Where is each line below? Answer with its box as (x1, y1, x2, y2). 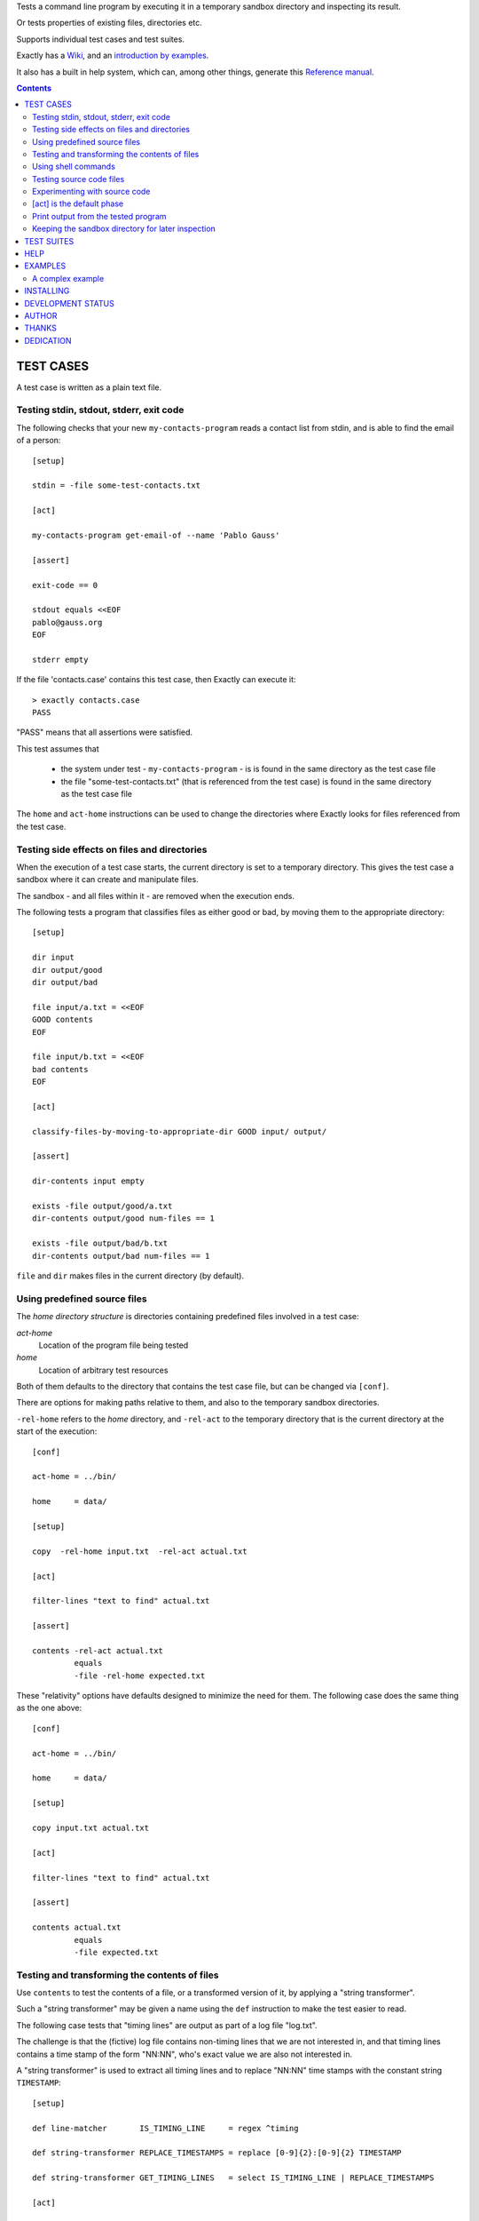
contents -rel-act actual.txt (32, 1645, 164, 1656)
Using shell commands (32, 161, 115, 172)
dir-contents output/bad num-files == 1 (32, 1251, 210, 1261)
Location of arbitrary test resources (38, 1365, 169, 1375)
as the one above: (16, 1702, 82, 1714)
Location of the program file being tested (38, 1340, 189, 1350)
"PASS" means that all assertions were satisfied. (16, 727, 193, 737)
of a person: (16, 435, 61, 446)
